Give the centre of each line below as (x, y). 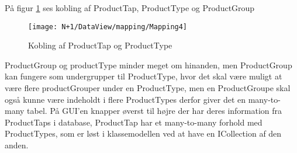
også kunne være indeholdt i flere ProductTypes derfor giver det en (125, 99)
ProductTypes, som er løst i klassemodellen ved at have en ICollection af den (143, 133)
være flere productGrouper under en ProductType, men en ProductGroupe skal (148, 88)
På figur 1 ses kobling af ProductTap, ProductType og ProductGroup (130, 8)
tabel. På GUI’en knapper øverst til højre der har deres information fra (155, 111)
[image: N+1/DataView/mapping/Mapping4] (108, 27)
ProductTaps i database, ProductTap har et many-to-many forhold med (134, 122)
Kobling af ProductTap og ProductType (100, 45)
